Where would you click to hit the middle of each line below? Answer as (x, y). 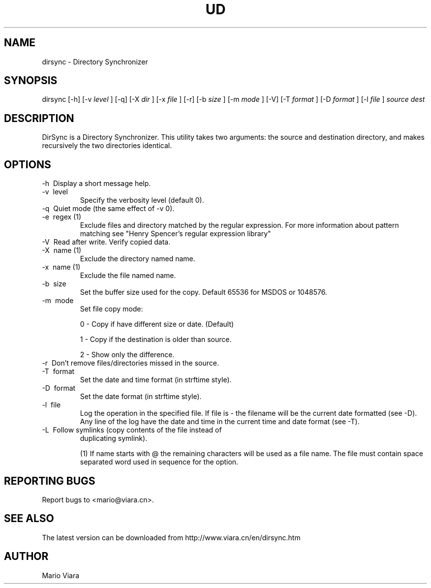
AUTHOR (26, 557)
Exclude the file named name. (128, 276)
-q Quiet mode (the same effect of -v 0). (108, 209)
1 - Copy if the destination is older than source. (156, 340)
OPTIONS (28, 164)
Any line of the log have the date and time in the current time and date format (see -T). (220, 422)
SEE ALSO (29, 519)
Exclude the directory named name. (138, 259)
